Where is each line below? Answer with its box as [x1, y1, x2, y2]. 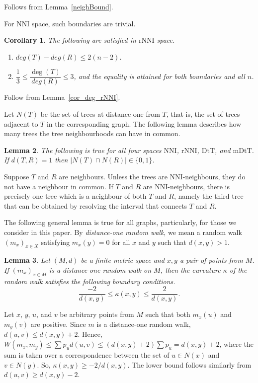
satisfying [41, 236, 70, 247]
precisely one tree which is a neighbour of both [4, 191, 147, 201]
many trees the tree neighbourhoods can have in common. [4, 128, 180, 139]
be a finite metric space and [81, 255, 165, 265]
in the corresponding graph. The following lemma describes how [46, 118, 242, 129]
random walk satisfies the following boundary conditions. [4, 276, 175, 286]
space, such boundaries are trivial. [31, 18, 136, 28]
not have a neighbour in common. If [4, 181, 113, 191]
